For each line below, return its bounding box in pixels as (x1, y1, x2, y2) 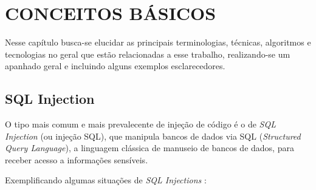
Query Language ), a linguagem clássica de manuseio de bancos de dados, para (5, 141, 294, 154)
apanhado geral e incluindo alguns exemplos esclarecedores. (5, 59, 225, 72)
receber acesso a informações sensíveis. (5, 153, 148, 166)
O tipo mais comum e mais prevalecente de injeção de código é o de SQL (5, 118, 276, 131)
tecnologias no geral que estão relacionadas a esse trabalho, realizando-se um (5, 47, 290, 60)
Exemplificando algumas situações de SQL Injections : (5, 174, 207, 186)
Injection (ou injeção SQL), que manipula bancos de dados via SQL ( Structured (5, 129, 301, 142)
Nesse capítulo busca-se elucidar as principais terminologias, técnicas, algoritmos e (5, 36, 311, 49)
